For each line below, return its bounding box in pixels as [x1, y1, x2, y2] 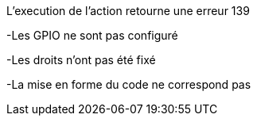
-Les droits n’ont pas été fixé [6, 53, 156, 67]
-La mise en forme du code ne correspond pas [6, 78, 251, 91]
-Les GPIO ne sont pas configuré [6, 29, 178, 42]
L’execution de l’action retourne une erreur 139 [6, 4, 250, 17]
